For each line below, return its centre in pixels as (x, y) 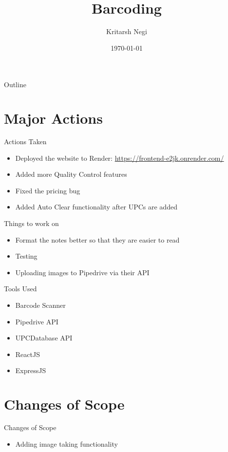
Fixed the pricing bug (48, 190)
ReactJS (28, 354)
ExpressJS (31, 370)
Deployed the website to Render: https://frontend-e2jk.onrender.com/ (120, 158)
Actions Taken (25, 141)
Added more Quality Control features (71, 174)
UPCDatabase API (44, 338)
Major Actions (53, 118)
